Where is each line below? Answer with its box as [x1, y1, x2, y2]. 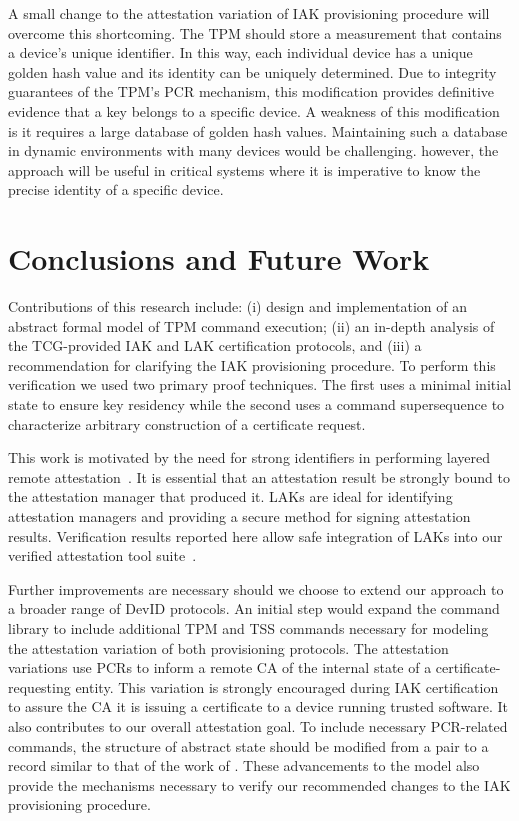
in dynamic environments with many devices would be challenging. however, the [8, 140, 499, 161]
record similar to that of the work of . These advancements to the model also [8, 755, 480, 776]
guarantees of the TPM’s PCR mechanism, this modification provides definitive [8, 81, 494, 102]
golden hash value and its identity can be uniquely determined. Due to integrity [8, 61, 497, 82]
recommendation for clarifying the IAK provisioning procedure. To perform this [8, 354, 496, 375]
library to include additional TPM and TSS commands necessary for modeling [8, 617, 489, 638]
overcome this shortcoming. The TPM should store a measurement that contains [8, 22, 502, 43]
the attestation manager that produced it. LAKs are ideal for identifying [8, 486, 453, 507]
